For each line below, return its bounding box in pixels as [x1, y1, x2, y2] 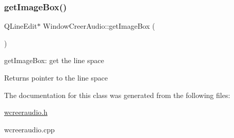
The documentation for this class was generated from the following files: [4, 89, 230, 100]
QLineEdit [4, 21, 37, 31]
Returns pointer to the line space [4, 72, 108, 83]
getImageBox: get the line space [4, 55, 104, 66]
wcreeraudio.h [4, 107, 48, 117]
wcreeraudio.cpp [4, 124, 55, 134]
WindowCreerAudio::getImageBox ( [43, 21, 155, 31]
